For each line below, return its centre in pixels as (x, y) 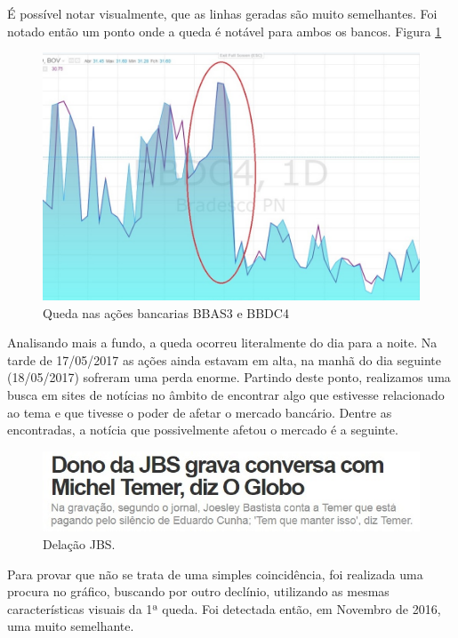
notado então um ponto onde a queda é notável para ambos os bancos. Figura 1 (225, 31)
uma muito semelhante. (71, 626)
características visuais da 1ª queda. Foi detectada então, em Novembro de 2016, (224, 608)
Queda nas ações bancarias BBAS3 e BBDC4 (166, 312)
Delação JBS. (79, 544)
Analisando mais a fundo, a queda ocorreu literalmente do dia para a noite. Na (222, 343)
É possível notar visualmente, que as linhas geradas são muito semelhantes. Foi (222, 13)
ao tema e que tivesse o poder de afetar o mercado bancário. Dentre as (200, 412)
